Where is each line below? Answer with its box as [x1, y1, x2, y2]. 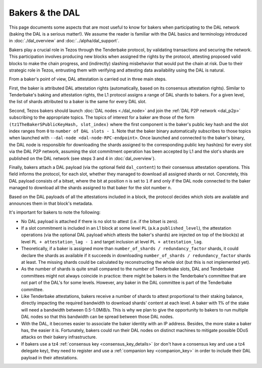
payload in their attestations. [21, 354, 78, 360]
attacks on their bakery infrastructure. [21, 334, 97, 340]
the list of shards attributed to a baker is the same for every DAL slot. [9, 99, 147, 105]
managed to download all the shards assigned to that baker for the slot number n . [9, 185, 172, 191]
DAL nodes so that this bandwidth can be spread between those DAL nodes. [21, 314, 174, 320]
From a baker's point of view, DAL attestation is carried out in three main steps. [9, 76, 167, 82]
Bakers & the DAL [9, 7, 80, 18]
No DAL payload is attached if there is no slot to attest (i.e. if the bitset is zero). [21, 218, 179, 224]
